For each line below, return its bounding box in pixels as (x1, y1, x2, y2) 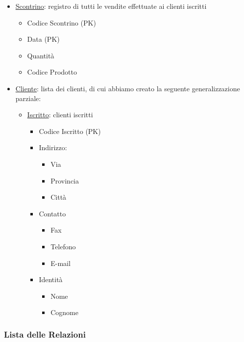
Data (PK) (27, 34, 60, 44)
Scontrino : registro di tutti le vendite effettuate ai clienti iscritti (15, 1, 207, 11)
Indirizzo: (39, 142, 67, 153)
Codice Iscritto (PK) (39, 126, 101, 136)
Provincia (50, 175, 79, 185)
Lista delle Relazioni (4, 328, 86, 340)
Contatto (39, 208, 66, 218)
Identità (39, 274, 63, 285)
